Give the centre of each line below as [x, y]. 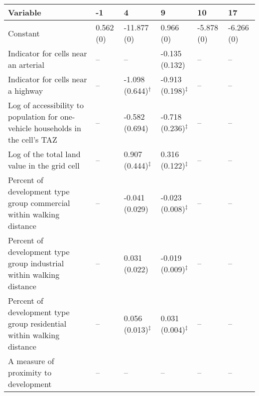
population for [33, 116]
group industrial [36, 263]
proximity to [30, 372]
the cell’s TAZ [33, 139]
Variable [25, 12]
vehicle [20, 128]
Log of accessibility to [46, 105]
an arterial [26, 65]
